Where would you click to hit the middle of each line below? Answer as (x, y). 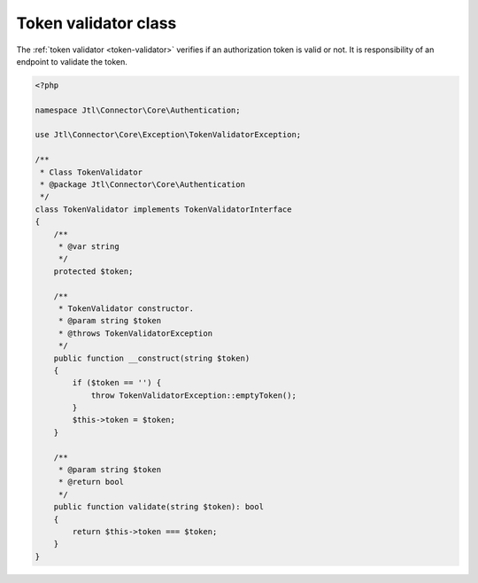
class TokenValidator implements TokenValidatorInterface (163, 209)
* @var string (89, 247)
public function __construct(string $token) (152, 358)
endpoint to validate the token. (72, 61)
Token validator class (96, 23)
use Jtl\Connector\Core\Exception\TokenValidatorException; (168, 135)
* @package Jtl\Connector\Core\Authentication (143, 185)
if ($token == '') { (117, 383)
